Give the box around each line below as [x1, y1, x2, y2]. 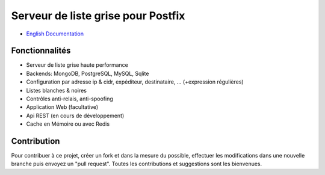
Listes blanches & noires [26, 87, 87, 94]
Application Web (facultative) [26, 103, 99, 111]
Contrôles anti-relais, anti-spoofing [26, 95, 114, 102]
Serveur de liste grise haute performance [26, 61, 129, 69]
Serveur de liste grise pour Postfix [11, 9, 185, 22]
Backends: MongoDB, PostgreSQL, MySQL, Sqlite [26, 70, 149, 77]
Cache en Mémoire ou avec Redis [26, 120, 110, 127]
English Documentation [26, 30, 84, 37]
